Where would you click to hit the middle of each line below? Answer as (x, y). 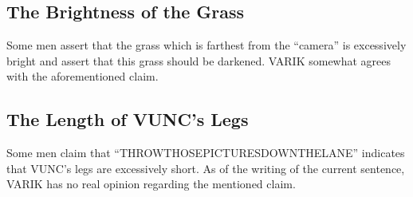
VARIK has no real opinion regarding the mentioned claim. (151, 184)
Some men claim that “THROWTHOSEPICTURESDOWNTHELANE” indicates (206, 153)
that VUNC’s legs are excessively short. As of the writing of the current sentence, (206, 168)
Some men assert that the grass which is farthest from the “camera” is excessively (206, 45)
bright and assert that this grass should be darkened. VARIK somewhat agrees (199, 60)
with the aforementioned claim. (83, 76)
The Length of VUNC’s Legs (128, 119)
